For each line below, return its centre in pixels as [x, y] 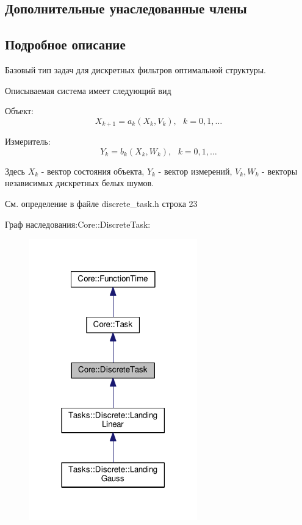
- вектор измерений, [195, 171]
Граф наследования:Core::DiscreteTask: [78, 224]
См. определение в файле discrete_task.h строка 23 [101, 203]
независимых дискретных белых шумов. [80, 183]
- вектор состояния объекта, [93, 171]
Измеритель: [28, 141]
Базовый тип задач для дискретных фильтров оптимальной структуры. [135, 69]
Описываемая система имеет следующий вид [88, 90]
